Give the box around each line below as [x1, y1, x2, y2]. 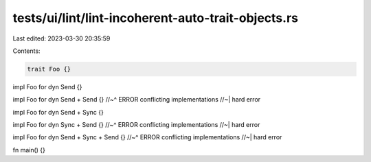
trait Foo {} [27, 65, 71, 73]
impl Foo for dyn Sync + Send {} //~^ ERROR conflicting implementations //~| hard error [12, 121, 260, 129]
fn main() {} [12, 146, 46, 154]
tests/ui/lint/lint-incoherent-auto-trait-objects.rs [12, 10, 299, 25]
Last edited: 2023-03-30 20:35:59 [12, 34, 111, 43]
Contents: [12, 47, 41, 55]
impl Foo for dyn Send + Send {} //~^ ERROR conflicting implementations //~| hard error [12, 95, 261, 104]
